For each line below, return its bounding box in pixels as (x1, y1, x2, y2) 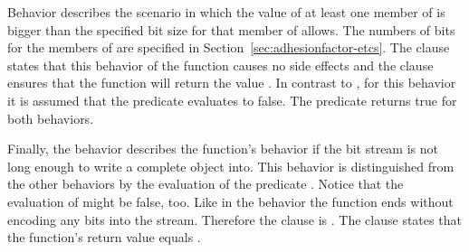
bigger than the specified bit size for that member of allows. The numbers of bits (7, 20, 455, 39)
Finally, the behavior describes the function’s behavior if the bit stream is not (7, 139, 438, 158)
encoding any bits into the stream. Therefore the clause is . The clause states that (7, 210, 462, 229)
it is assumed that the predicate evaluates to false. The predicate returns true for (7, 90, 457, 109)
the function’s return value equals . (7, 228, 201, 247)
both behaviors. (7, 108, 94, 127)
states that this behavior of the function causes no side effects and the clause (7, 55, 434, 74)
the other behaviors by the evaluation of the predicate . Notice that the (7, 174, 404, 193)
